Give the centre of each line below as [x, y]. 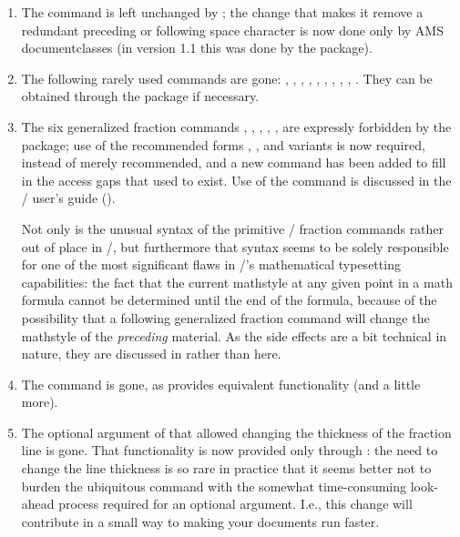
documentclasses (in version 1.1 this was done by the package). [197, 48]
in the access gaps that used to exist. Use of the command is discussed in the [236, 180]
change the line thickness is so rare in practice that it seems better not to [226, 468]
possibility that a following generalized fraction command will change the [225, 317]
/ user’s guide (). [68, 198]
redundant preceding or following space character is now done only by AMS [232, 30]
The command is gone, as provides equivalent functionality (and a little [221, 384]
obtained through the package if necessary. [140, 96]
